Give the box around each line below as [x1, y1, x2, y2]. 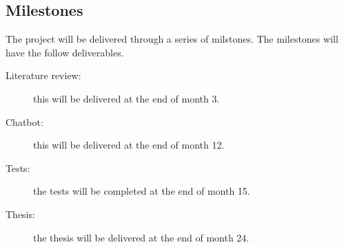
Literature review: [6, 68, 81, 83]
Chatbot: [6, 114, 43, 129]
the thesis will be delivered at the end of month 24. [33, 230, 250, 244]
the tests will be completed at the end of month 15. [33, 184, 250, 198]
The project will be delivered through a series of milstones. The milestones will [6, 32, 338, 46]
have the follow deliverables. [6, 45, 124, 59]
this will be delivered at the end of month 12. [33, 138, 225, 152]
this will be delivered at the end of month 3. [33, 91, 220, 105]
